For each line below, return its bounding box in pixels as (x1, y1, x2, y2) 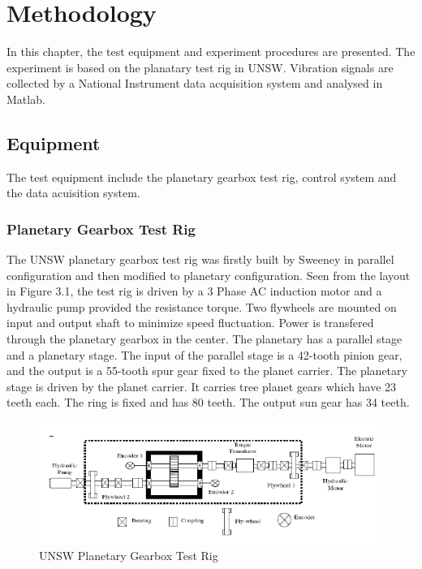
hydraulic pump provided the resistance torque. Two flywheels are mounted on (6, 298, 397, 315)
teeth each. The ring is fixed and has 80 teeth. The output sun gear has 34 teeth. (6, 394, 410, 411)
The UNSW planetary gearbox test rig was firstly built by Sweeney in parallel (6, 251, 394, 268)
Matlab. (6, 90, 45, 107)
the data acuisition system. (6, 184, 140, 201)
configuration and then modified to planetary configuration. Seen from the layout (6, 266, 411, 283)
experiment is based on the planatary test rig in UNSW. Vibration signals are (6, 58, 394, 75)
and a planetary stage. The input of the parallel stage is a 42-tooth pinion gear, (6, 346, 403, 363)
